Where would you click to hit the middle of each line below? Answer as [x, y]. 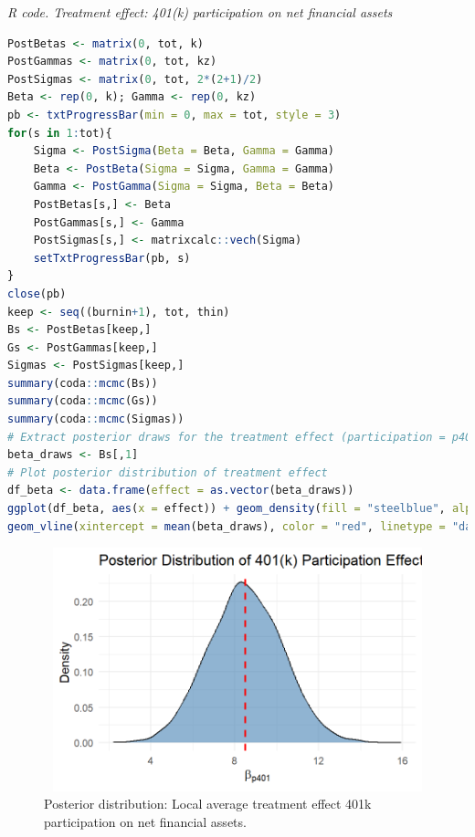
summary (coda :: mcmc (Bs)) [83, 383]
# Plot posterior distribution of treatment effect [168, 472]
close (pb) [37, 293]
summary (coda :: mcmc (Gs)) [83, 401]
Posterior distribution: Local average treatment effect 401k [208, 804]
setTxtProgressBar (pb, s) [112, 258]
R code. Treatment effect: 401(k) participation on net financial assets [200, 12]
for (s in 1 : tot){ [60, 133]
